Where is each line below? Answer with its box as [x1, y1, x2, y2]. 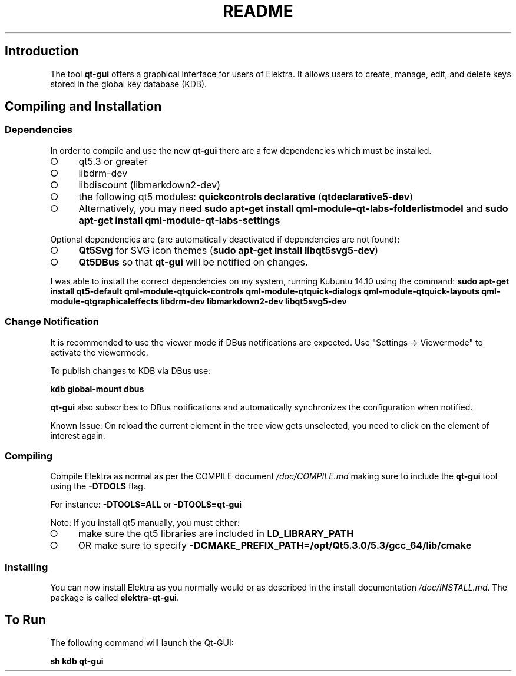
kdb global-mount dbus [50, 383, 144, 394]
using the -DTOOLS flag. [50, 481, 145, 492]
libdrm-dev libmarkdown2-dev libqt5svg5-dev [160, 296, 347, 306]
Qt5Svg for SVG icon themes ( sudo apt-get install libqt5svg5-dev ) [78, 244, 379, 256]
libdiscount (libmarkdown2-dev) [78, 178, 220, 191]
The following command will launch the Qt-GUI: [50, 637, 234, 648]
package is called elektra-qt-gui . [50, 592, 179, 603]
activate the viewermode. [50, 347, 148, 357]
